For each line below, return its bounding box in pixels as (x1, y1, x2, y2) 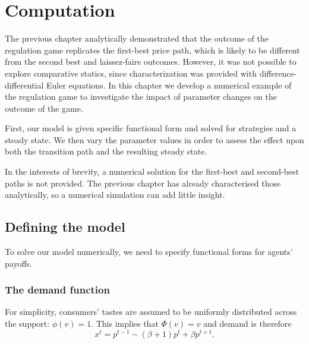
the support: (5, 317, 50, 330)
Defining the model (5, 217, 125, 236)
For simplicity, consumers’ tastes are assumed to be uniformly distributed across (5, 305, 297, 318)
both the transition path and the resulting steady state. (5, 145, 207, 157)
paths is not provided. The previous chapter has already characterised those (5, 176, 281, 189)
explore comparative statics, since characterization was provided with (5, 67, 257, 79)
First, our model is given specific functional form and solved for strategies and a (5, 122, 297, 134)
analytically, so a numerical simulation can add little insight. (5, 188, 225, 201)
